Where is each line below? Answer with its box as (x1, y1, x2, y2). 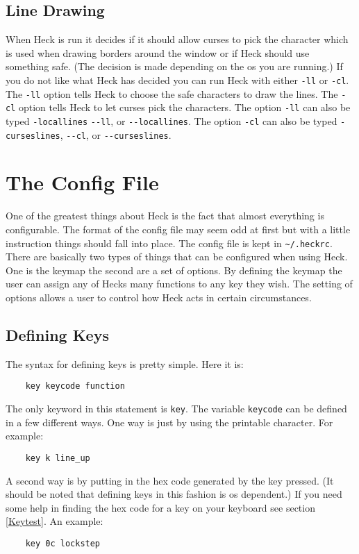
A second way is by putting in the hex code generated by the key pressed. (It (6, 473, 334, 487)
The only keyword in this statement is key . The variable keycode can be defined (6, 401, 347, 416)
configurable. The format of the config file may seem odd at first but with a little (6, 221, 351, 236)
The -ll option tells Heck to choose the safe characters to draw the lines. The (6, 86, 338, 101)
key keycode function (25, 381, 125, 392)
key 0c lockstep (25, 538, 101, 548)
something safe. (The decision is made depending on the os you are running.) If (6, 59, 343, 74)
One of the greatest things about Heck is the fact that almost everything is (6, 208, 324, 223)
